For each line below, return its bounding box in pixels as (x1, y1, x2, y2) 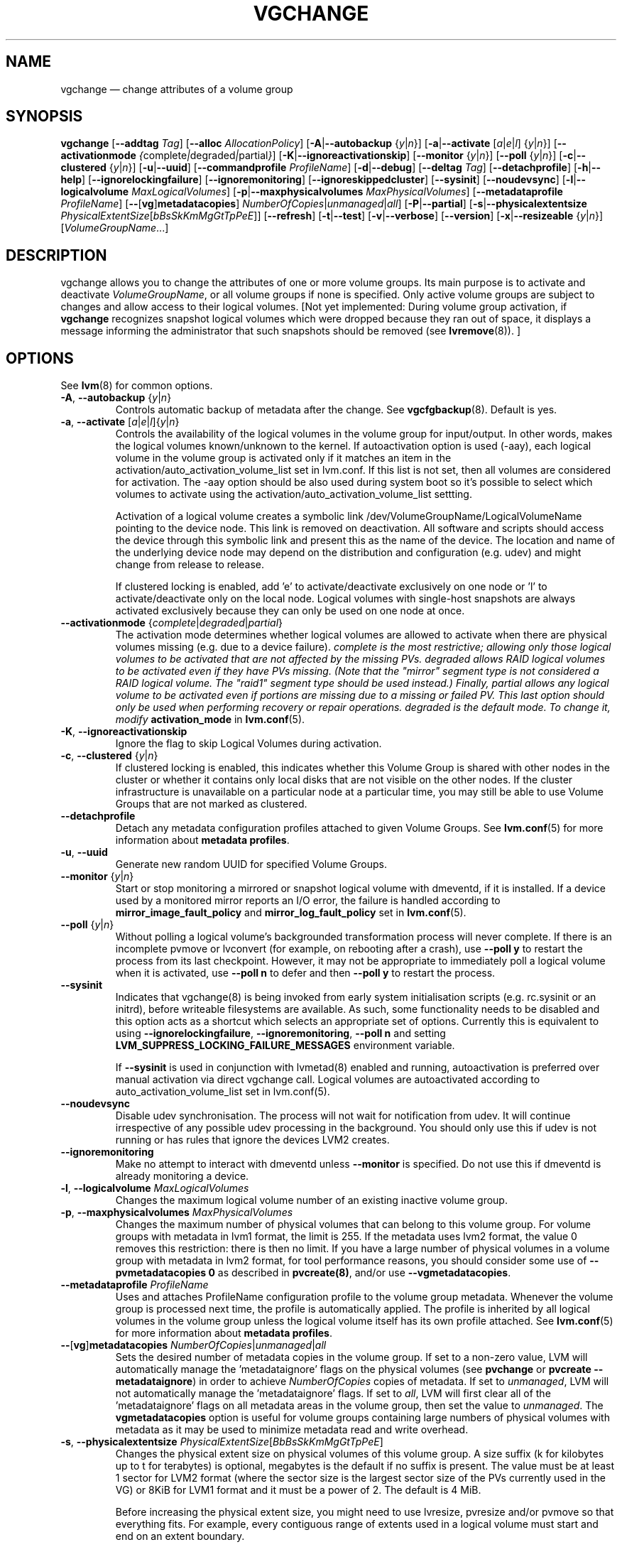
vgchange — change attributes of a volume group (60, 82, 293, 95)
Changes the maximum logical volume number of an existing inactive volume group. (115, 1194, 508, 1207)
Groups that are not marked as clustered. (115, 798, 307, 810)
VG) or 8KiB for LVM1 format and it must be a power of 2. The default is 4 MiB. (115, 1484, 481, 1497)
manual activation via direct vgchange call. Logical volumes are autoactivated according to (115, 1073, 540, 1086)
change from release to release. (115, 558, 265, 571)
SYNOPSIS (6, 107, 83, 126)
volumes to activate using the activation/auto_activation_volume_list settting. (115, 488, 472, 501)
